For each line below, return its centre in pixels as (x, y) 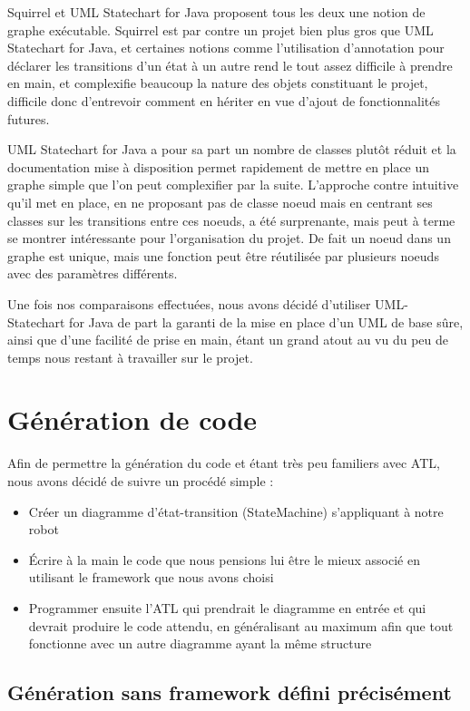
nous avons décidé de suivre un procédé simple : (141, 481)
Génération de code (132, 419)
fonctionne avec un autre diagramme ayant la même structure (200, 643)
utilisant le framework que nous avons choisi (151, 577)
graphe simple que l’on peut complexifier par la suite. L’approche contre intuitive (233, 185)
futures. (29, 118)
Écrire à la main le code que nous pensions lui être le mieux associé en (224, 559)
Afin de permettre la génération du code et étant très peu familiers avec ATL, (224, 463)
